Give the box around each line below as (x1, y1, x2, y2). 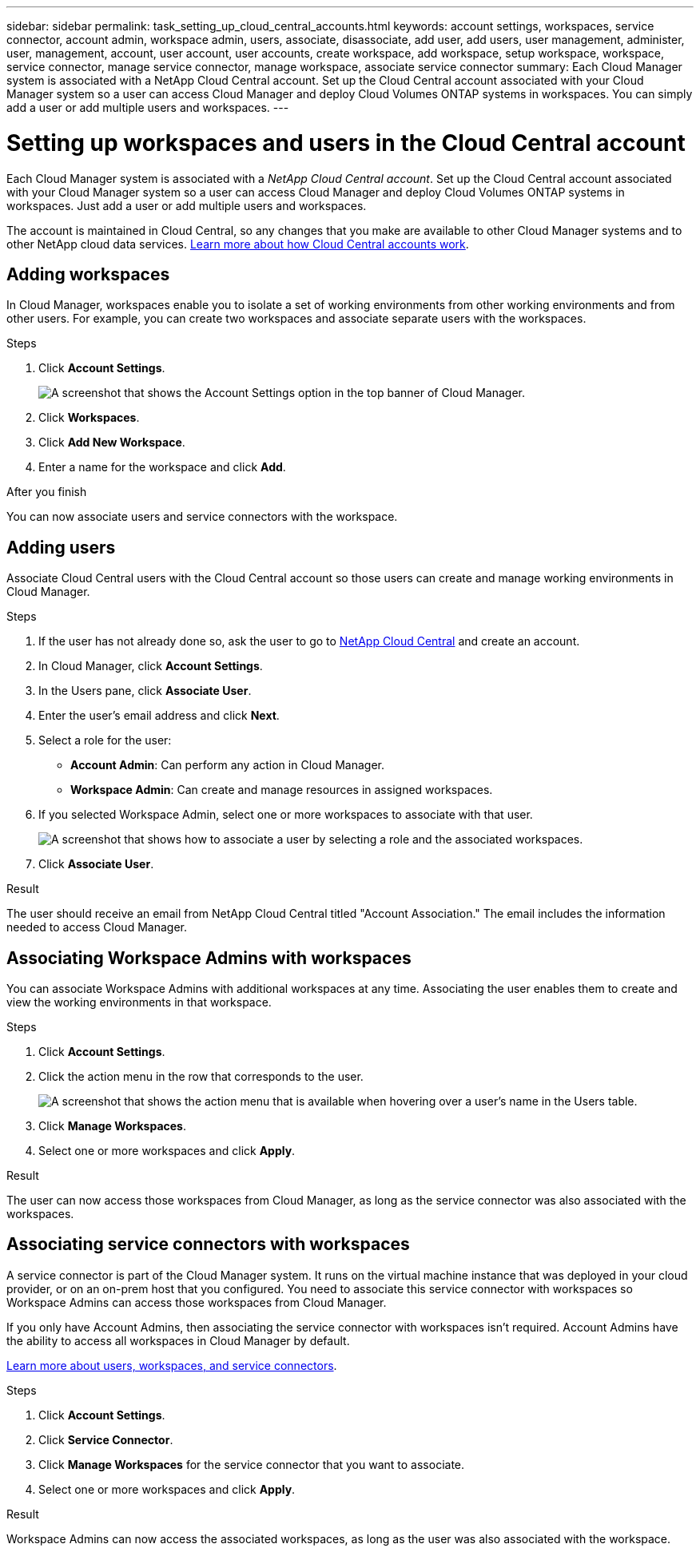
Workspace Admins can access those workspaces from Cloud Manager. (6, 1295, 387, 1309)
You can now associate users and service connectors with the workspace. (6, 510, 398, 524)
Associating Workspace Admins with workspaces (6, 947, 412, 968)
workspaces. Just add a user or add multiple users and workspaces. (6, 198, 367, 212)
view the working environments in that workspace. (6, 995, 272, 1010)
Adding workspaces (6, 264, 170, 284)
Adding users (6, 537, 116, 558)
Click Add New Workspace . (38, 435, 185, 450)
